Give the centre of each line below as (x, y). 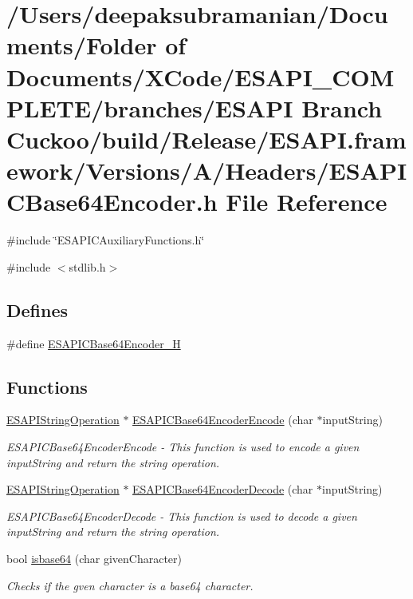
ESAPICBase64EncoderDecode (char (223, 489)
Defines (37, 309)
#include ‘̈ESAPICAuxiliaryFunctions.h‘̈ (106, 240)
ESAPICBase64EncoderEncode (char (223, 420)
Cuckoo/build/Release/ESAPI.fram (206, 139)
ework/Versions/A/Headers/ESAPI (207, 171)
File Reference (307, 202)
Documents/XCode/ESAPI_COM (201, 76)
